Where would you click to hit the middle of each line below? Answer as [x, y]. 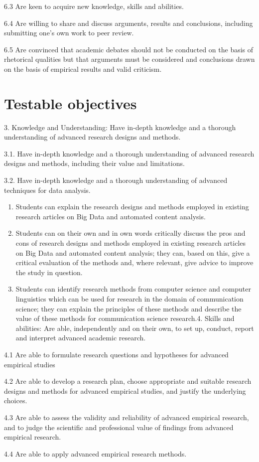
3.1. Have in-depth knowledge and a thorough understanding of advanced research [129, 153]
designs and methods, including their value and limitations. [94, 163]
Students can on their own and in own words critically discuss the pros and [130, 233]
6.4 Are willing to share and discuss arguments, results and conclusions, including [129, 23]
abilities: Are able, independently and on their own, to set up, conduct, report [135, 328]
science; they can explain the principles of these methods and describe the [129, 308]
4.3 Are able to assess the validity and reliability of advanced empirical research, [127, 417]
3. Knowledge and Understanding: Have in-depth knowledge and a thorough [120, 127]
